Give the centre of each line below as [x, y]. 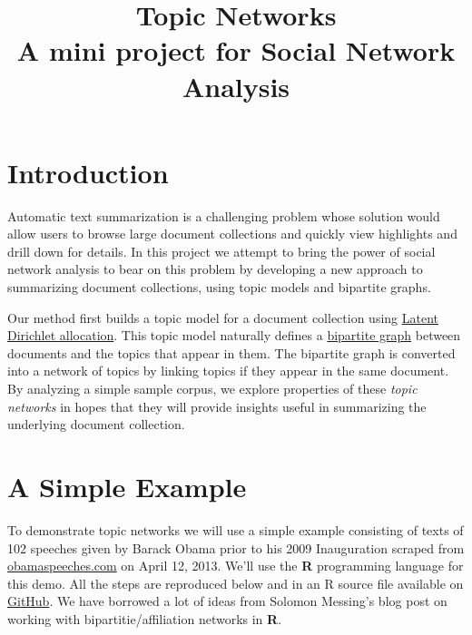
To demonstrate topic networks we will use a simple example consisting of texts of [236, 529]
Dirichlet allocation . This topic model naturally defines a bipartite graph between [234, 335]
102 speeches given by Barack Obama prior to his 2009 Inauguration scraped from [236, 547]
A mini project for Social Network [236, 50]
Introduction [88, 172]
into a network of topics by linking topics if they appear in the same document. [228, 371]
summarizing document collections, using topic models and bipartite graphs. [219, 287]
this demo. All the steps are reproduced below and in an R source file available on [236, 583]
